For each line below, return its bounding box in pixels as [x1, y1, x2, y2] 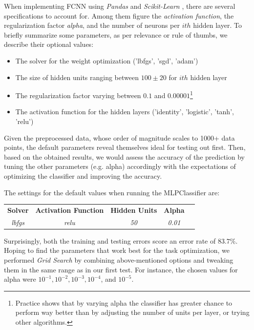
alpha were [4, 274, 36, 284]
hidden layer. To [193, 20, 242, 30]
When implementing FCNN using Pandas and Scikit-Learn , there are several [4, 1, 235, 11]
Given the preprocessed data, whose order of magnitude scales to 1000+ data [4, 132, 235, 143]
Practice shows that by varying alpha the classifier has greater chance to [15, 297, 233, 308]
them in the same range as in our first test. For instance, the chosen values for [4, 264, 238, 274]
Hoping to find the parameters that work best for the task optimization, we [4, 245, 230, 255]
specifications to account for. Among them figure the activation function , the [4, 10, 234, 21]
